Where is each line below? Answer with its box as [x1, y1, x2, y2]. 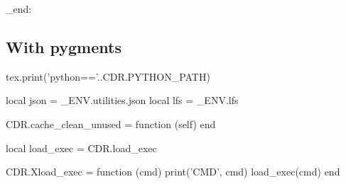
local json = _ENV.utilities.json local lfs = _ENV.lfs [6, 93, 239, 108]
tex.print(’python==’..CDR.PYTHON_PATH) [6, 69, 210, 84]
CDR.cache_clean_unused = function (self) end [6, 116, 216, 131]
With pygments [6, 35, 121, 57]
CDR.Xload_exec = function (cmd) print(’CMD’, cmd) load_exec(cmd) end [6, 164, 340, 179]
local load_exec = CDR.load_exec [6, 140, 157, 155]
